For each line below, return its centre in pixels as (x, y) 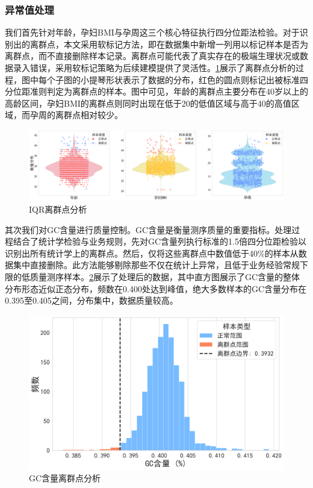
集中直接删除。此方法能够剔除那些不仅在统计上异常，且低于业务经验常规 (156, 265)
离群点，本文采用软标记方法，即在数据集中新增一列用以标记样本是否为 (169, 44)
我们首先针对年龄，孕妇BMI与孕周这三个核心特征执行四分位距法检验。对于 (152, 32)
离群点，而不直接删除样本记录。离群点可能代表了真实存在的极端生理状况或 (152, 56)
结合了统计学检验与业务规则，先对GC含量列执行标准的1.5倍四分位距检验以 (160, 241)
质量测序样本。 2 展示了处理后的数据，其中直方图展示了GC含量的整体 (165, 276)
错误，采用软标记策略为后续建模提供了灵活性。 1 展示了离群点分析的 (163, 67)
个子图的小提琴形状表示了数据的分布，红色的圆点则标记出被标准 (173, 79)
